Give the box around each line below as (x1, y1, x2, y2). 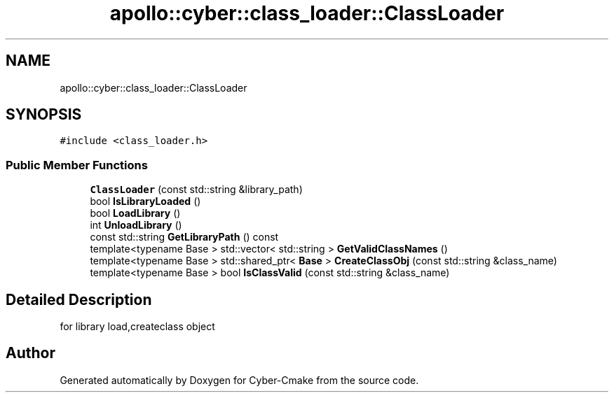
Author (6, 344, 55, 362)
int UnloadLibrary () (90, 219, 182, 232)
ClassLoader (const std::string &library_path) (90, 183, 303, 196)
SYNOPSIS (6, 106, 82, 124)
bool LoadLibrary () (90, 207, 181, 220)
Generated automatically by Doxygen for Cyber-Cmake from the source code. (60, 374, 419, 386)
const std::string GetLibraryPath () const (90, 231, 279, 243)
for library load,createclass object (60, 320, 215, 333)
